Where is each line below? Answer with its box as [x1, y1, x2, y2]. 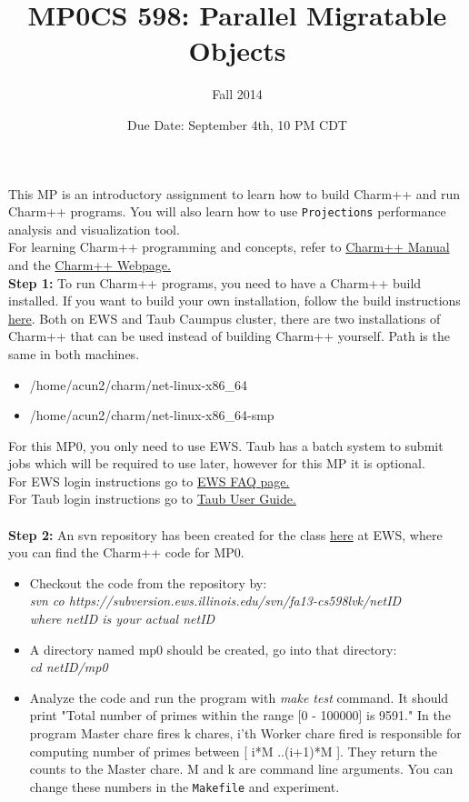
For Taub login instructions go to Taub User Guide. [8, 489, 296, 508]
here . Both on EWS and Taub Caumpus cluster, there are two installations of [8, 308, 441, 327]
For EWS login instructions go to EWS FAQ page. [8, 471, 290, 490]
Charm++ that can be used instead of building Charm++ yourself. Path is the [8, 326, 450, 346]
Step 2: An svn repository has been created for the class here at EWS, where [8, 525, 443, 544]
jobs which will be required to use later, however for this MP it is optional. [8, 454, 425, 473]
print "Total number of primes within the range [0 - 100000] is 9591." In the [29, 706, 451, 725]
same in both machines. [8, 344, 140, 363]
